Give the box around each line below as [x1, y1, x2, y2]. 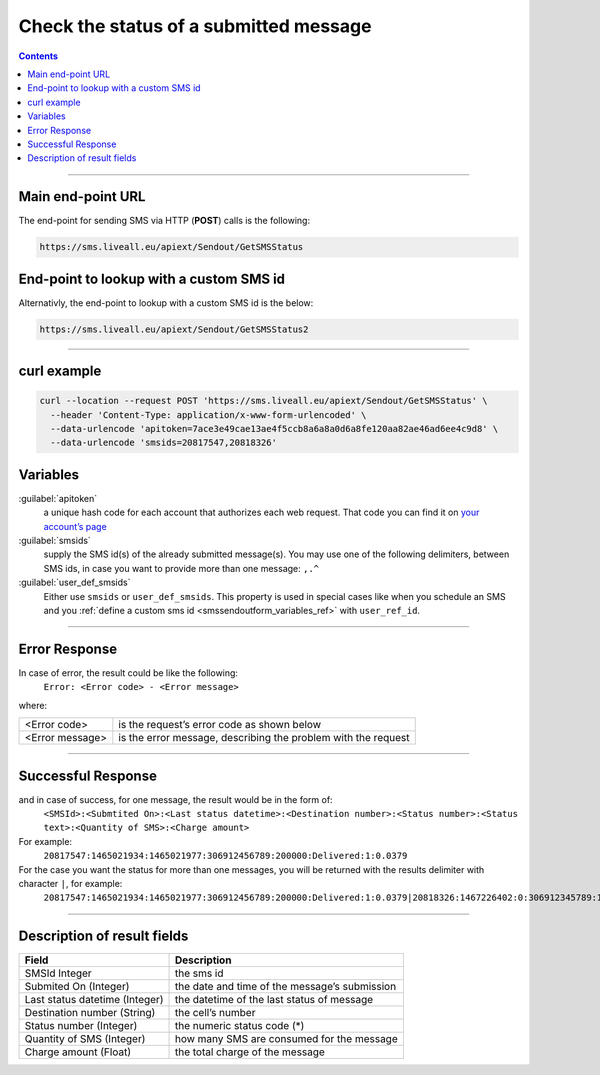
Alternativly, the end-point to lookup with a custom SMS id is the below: [18, 296, 314, 309]
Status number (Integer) [24, 1019, 138, 1033]
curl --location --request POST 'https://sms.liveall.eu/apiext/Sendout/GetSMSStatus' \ [39, 395, 489, 407]
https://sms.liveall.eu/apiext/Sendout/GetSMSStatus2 [39, 323, 309, 335]
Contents [18, 50, 59, 62]
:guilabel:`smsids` [18, 535, 92, 547]
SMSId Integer [24, 966, 92, 980]
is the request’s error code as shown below [118, 718, 322, 732]
